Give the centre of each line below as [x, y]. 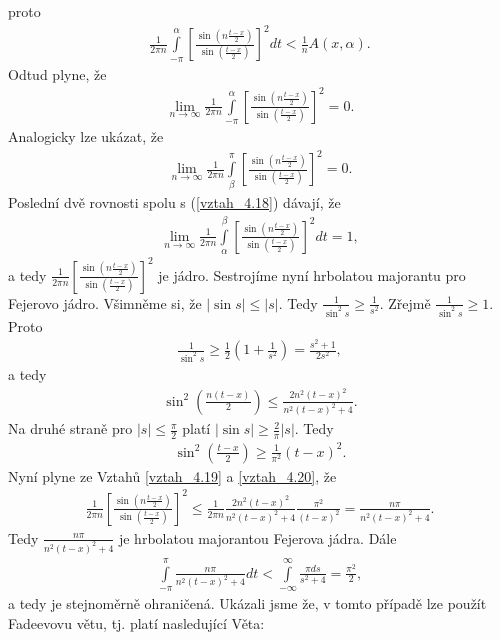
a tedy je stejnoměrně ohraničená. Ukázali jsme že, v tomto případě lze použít [247, 602]
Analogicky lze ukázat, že [86, 136]
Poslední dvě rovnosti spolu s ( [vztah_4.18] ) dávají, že [174, 202]
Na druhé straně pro [70, 428]
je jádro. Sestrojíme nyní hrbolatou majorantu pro [312, 274]
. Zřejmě [405, 302]
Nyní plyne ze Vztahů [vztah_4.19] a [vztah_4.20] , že [172, 475]
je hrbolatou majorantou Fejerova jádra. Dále [257, 537]
